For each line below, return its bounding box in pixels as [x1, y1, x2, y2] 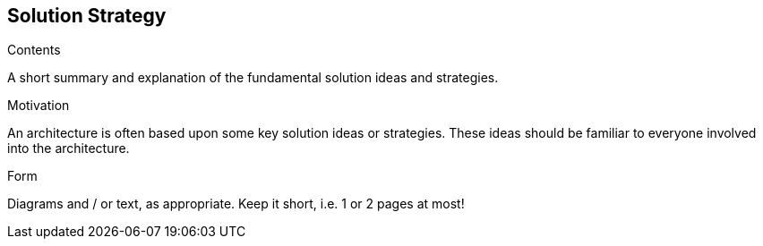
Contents [7, 42, 61, 58]
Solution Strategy [7, 4, 167, 27]
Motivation [7, 98, 70, 114]
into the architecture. [7, 140, 130, 157]
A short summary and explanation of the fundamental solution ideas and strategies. [7, 70, 499, 86]
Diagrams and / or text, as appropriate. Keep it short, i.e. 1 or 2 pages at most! [7, 196, 465, 212]
